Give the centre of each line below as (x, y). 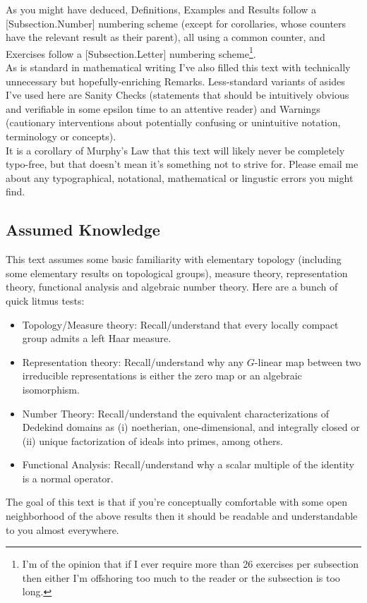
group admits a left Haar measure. (97, 338)
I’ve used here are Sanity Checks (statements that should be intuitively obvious (178, 95)
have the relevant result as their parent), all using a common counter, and (166, 37)
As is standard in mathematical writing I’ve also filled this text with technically (178, 67)
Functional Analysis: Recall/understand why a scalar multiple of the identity (188, 464)
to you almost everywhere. (62, 529)
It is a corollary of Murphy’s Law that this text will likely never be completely (175, 150)
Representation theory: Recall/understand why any (133, 361)
